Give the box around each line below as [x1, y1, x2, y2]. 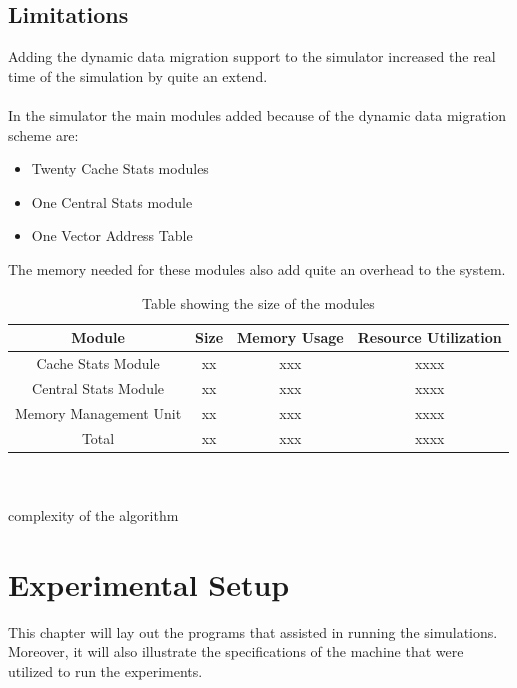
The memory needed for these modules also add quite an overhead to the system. [8, 258, 506, 279]
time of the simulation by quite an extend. [8, 65, 268, 86]
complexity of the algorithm [8, 504, 179, 525]
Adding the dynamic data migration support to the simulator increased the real [8, 46, 496, 67]
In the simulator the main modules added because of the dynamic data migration [8, 104, 507, 125]
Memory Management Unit [15, 402, 182, 423]
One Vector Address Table [31, 225, 193, 246]
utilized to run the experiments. [8, 660, 203, 681]
